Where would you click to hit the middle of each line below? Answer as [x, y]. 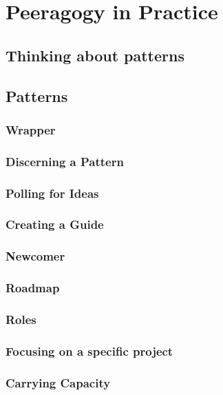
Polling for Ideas [52, 193]
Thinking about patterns [95, 55]
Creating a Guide [55, 224]
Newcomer [35, 256]
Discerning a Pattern [65, 161]
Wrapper [31, 129]
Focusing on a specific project [89, 351]
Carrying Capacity [58, 382]
